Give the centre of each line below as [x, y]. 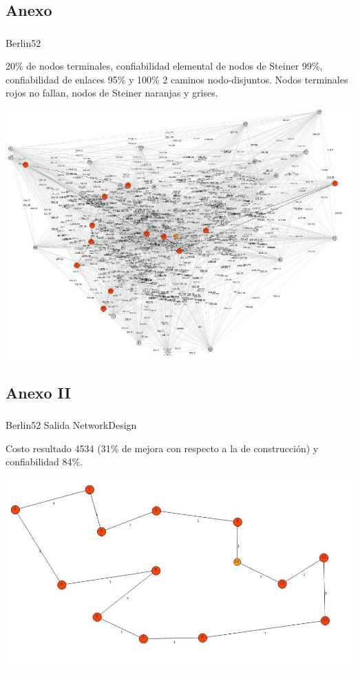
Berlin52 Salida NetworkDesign [71, 424]
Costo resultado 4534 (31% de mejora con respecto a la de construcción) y [162, 448]
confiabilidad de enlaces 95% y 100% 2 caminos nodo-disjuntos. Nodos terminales [177, 79]
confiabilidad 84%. [44, 462]
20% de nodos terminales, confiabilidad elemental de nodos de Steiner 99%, [164, 66]
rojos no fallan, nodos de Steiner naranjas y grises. [112, 93]
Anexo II [38, 392]
